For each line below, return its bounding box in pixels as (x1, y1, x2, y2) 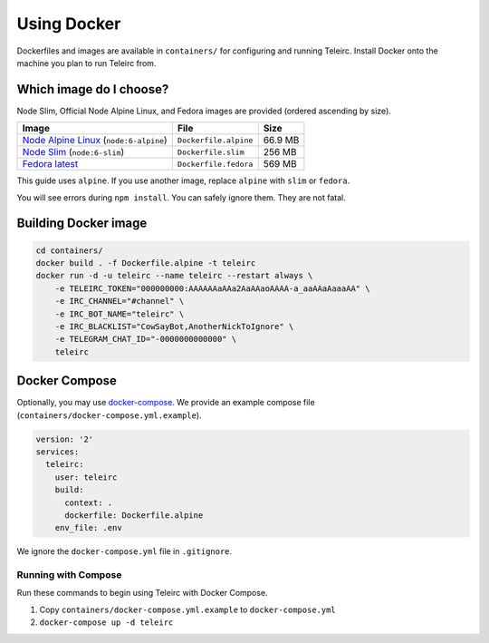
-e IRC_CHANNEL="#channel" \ (54, 296, 185, 307)
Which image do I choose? (16, 82, 169, 97)
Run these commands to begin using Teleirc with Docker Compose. (16, 588, 268, 599)
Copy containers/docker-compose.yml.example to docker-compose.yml (39, 604, 337, 615)
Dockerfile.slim (177, 147, 244, 157)
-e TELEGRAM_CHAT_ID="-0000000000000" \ (54, 334, 237, 345)
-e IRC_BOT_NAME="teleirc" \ (54, 308, 185, 319)
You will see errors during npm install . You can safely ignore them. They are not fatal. (16, 191, 346, 203)
